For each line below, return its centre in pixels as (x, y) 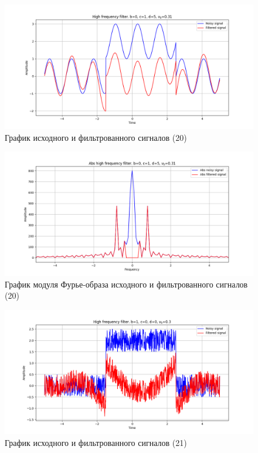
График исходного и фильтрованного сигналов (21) (96, 442)
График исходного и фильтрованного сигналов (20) (96, 137)
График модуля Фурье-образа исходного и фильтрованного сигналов (126, 284)
